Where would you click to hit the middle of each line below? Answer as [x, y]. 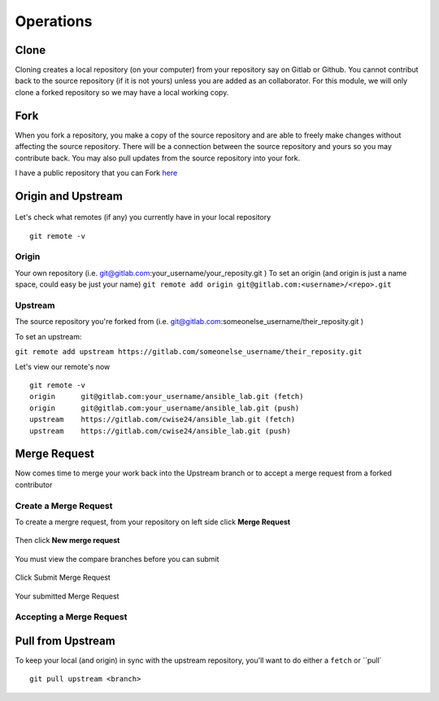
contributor [34, 484]
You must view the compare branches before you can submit [117, 559]
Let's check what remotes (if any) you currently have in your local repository [143, 217]
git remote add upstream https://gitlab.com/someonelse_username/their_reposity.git [189, 352]
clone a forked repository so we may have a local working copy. [122, 92]
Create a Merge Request [64, 506]
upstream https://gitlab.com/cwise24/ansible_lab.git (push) [161, 431]
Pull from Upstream [65, 640]
